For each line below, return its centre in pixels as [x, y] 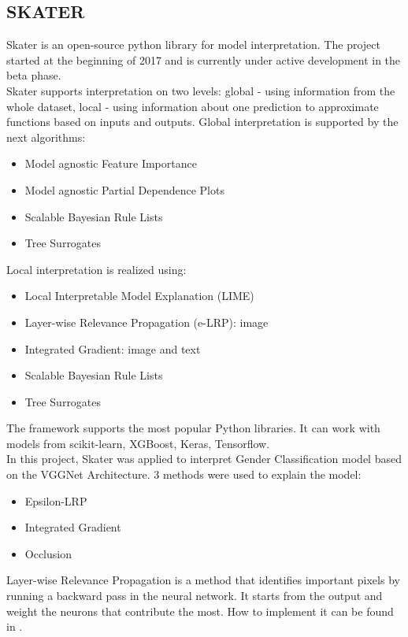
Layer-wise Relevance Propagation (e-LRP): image [147, 322]
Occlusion [48, 553]
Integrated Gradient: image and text [113, 348]
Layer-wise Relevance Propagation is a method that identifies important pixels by [203, 580]
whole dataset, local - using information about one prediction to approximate [193, 106]
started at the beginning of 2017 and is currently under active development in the [204, 59]
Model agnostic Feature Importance [111, 163]
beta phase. [34, 75]
